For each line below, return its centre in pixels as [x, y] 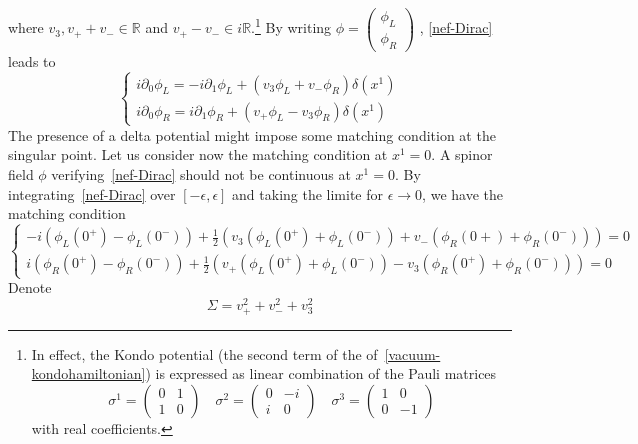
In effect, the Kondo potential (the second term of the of [204, 353]
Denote [30, 287]
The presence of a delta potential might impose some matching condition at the [252, 134]
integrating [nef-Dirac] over [92, 193]
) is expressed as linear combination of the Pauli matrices [321, 373]
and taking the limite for [308, 193]
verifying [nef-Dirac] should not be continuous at [201, 174]
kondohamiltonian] [88, 373]
